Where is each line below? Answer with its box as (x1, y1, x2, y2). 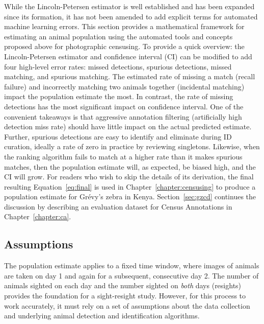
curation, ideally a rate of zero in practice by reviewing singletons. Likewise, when (4, 141, 260, 152)
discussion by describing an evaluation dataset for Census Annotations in (4, 201, 232, 212)
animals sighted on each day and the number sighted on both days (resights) (4, 280, 242, 291)
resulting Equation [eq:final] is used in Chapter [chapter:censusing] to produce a (4, 181, 256, 192)
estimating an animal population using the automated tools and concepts (4, 31, 233, 41)
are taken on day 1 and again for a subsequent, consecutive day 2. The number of (4, 270, 259, 281)
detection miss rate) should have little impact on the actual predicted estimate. (4, 121, 252, 132)
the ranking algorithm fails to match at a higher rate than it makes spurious (4, 151, 243, 161)
